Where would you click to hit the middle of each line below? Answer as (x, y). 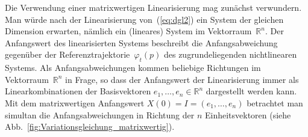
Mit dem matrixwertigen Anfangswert (75, 102)
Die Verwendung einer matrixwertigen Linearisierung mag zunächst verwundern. (153, 7)
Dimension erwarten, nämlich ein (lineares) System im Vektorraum (128, 31)
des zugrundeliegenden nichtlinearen (230, 54)
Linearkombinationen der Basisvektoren (78, 91)
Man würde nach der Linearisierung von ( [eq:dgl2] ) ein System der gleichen (144, 19)
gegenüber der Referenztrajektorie (68, 54)
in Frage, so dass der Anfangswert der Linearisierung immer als (182, 79)
